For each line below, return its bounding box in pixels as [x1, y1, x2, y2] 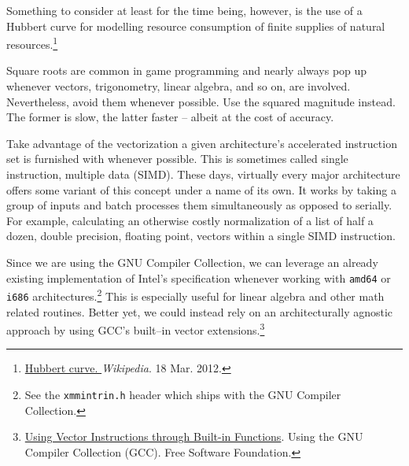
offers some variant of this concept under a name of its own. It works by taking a [6, 181, 396, 198]
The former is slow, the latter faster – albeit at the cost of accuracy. [6, 109, 334, 125]
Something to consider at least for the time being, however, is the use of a [6, 2, 363, 18]
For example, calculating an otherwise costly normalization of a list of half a [6, 212, 374, 228]
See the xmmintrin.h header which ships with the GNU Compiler [24, 386, 341, 402]
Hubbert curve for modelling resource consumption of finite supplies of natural [6, 17, 385, 34]
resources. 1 [6, 34, 58, 52]
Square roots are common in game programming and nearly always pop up [6, 62, 367, 79]
